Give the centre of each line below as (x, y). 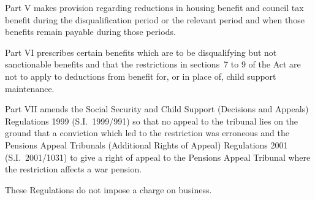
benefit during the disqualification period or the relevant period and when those (155, 19)
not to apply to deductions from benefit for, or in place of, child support (141, 76)
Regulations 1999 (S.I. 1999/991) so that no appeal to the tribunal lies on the (152, 121)
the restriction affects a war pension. (74, 169)
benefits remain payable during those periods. (90, 32)
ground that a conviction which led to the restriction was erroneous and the (147, 133)
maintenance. (30, 88)
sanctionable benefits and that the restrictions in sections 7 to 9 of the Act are (153, 64)
